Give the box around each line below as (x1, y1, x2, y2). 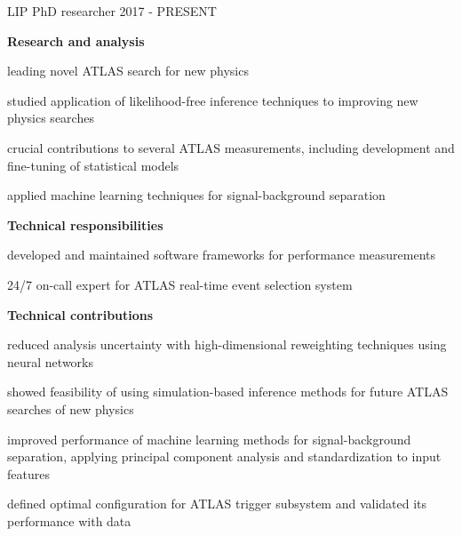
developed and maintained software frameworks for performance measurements (7, 245, 436, 264)
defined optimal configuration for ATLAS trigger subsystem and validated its (7, 494, 427, 513)
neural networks (7, 352, 93, 371)
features (7, 464, 50, 483)
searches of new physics (7, 399, 134, 418)
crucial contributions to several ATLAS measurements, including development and (7, 138, 455, 156)
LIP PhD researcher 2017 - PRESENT (7, 2, 217, 20)
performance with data (7, 511, 131, 530)
